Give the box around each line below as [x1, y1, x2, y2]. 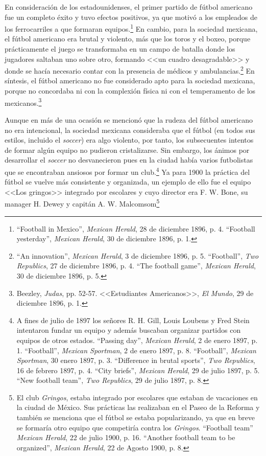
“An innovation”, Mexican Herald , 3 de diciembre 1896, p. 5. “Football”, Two [16, 250, 259, 261]
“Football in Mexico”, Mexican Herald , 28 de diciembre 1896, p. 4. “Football [16, 223, 255, 234]
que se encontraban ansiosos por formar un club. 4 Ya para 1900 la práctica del [5, 165, 250, 177]
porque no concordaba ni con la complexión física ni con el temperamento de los [5, 85, 256, 96]
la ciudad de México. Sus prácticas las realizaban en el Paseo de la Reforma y [16, 402, 260, 413]
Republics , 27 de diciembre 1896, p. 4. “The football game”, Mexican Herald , [16, 260, 256, 271]
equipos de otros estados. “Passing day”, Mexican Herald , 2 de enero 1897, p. [16, 334, 258, 345]
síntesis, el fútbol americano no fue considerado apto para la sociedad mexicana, [5, 75, 255, 86]
